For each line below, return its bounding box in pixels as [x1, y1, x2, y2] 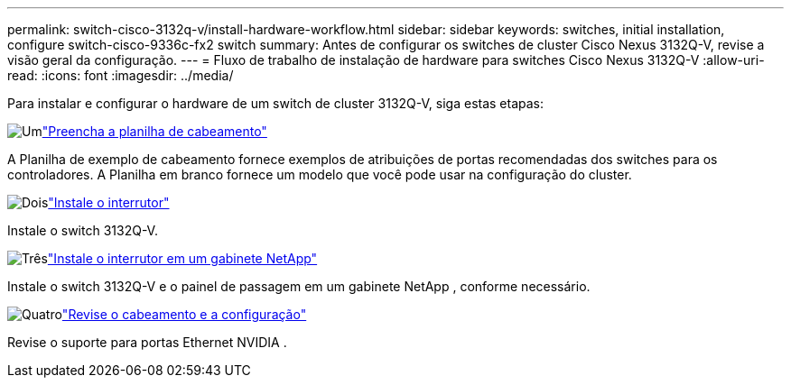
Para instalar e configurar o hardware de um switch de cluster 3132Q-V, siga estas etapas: [7, 96, 544, 111]
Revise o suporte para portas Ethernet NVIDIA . [7, 335, 287, 350]
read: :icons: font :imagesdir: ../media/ [7, 68, 234, 83]
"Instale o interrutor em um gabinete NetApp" [47, 251, 318, 266]
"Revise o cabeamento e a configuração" [61, 307, 307, 322]
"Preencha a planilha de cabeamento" [42, 124, 267, 139]
